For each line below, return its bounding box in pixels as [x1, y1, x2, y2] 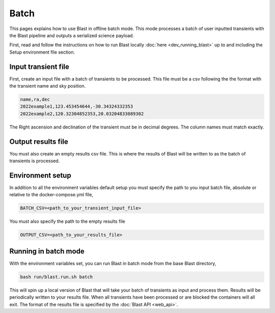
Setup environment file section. [9, 49, 75, 55]
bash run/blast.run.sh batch [20, 274, 93, 280]
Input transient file [9, 62, 70, 71]
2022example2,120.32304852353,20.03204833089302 [20, 111, 144, 117]
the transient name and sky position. [9, 83, 86, 89]
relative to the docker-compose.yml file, [9, 192, 94, 198]
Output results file [9, 137, 68, 146]
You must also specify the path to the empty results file [9, 218, 126, 224]
